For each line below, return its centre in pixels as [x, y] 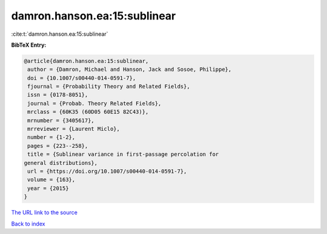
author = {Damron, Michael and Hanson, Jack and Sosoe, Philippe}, [130, 69]
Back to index [28, 224]
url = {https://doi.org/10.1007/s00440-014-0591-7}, [107, 171]
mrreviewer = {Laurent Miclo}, [74, 129]
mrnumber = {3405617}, [61, 120]
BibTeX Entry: [29, 45]
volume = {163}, [51, 180]
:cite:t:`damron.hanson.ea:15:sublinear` [60, 34]
